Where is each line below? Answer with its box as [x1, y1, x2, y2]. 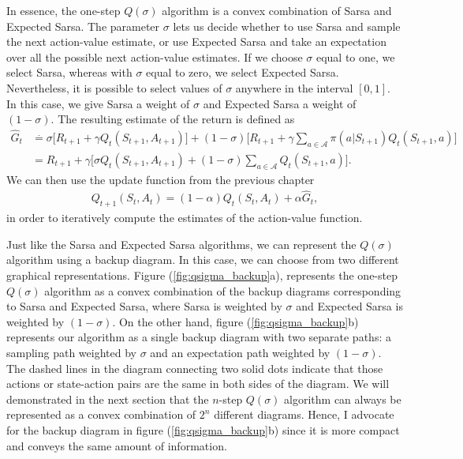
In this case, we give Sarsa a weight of [6, 95, 190, 111]
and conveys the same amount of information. [6, 437, 227, 453]
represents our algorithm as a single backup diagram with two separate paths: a [6, 329, 391, 345]
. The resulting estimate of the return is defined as [50, 111, 295, 127]
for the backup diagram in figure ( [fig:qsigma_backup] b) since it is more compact [6, 421, 400, 438]
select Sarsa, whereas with [6, 64, 133, 81]
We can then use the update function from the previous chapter [6, 171, 315, 187]
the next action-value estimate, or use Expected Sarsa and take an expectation [6, 33, 386, 50]
